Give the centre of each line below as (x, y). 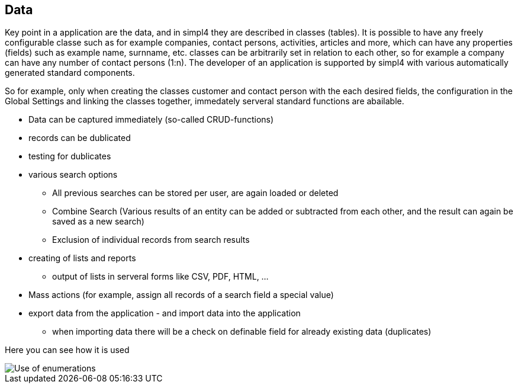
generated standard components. (70, 73)
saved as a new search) (98, 222)
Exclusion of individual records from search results (151, 240)
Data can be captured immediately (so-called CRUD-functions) (151, 120)
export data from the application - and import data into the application (165, 313)
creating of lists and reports (82, 258)
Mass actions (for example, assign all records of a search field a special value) (181, 295)
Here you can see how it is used (67, 350)
